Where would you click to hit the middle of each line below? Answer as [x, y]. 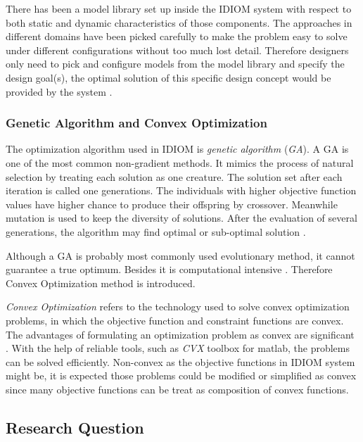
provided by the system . [59, 91]
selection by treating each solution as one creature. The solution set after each [174, 176]
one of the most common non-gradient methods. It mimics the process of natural [180, 162]
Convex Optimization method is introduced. [101, 283]
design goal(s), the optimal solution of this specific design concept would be [168, 77]
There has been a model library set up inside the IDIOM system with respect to [179, 8]
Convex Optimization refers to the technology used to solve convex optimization [178, 307]
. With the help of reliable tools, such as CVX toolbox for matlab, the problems [178, 348]
